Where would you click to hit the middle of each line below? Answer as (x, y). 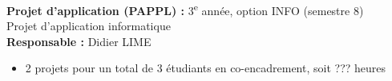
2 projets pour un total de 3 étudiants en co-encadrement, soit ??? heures (206, 68)
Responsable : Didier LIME (79, 41)
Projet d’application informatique (89, 26)
